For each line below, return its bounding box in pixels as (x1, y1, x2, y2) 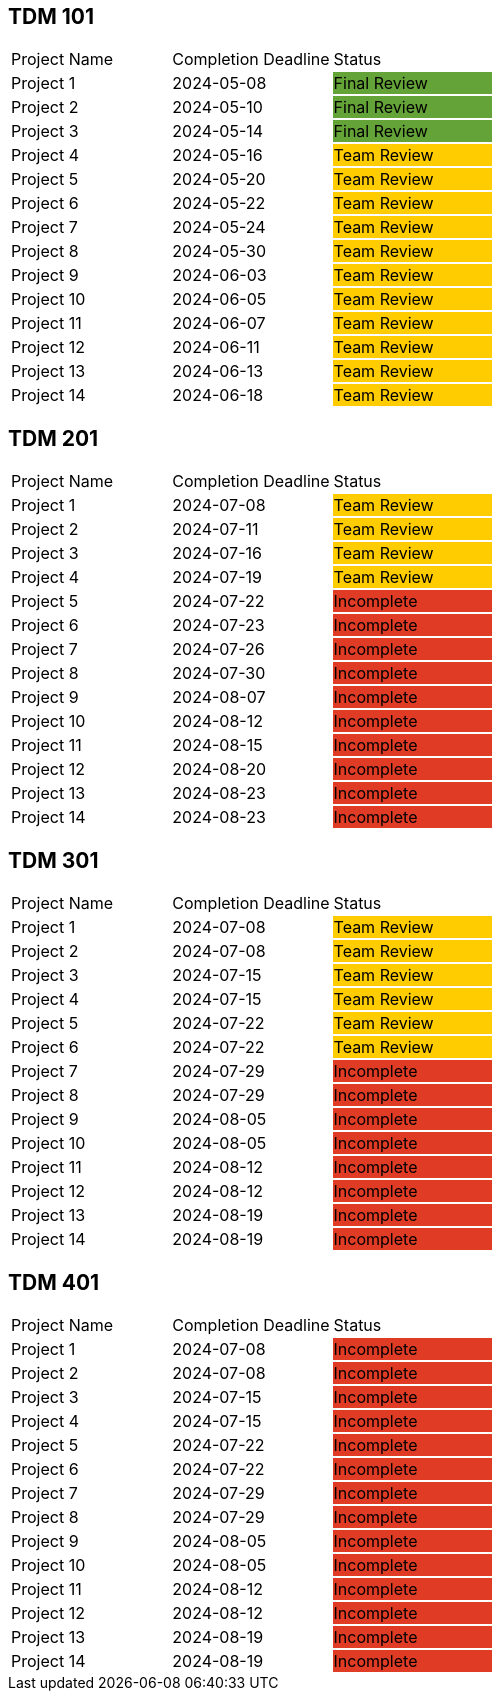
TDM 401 (8, 1269, 100, 1295)
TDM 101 (8, 4, 94, 29)
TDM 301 (8, 847, 99, 873)
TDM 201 (8, 425, 99, 451)
